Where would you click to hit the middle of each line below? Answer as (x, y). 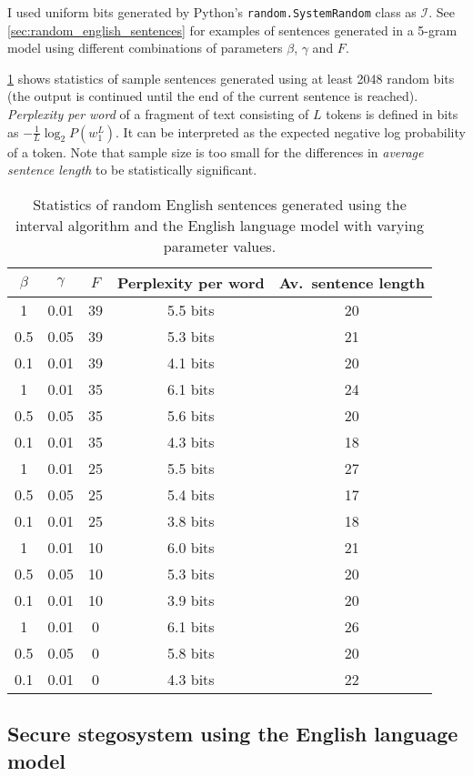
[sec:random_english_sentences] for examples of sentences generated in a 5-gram (232, 30)
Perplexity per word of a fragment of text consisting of (158, 114)
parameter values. (220, 246)
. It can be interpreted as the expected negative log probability (291, 131)
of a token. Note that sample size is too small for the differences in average (216, 151)
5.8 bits (191, 652)
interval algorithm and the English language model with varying (219, 225)
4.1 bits (191, 362)
